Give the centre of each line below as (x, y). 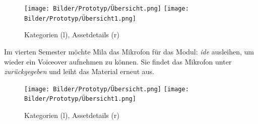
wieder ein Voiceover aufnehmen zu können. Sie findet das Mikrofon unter (118, 61)
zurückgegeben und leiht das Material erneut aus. (79, 71)
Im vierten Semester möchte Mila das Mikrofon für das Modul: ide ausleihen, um (129, 51)
